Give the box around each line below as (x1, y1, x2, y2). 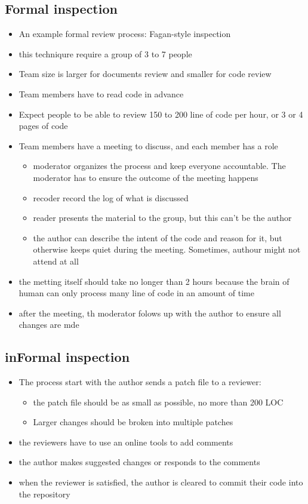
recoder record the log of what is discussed (33, 191, 189, 204)
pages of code (19, 119, 68, 132)
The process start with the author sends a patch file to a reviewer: (19, 376, 261, 388)
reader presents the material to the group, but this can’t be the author (33, 211, 292, 224)
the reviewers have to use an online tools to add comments (19, 435, 233, 448)
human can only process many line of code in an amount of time (19, 287, 254, 299)
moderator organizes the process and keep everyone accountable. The (33, 159, 286, 172)
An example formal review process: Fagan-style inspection (19, 27, 231, 40)
